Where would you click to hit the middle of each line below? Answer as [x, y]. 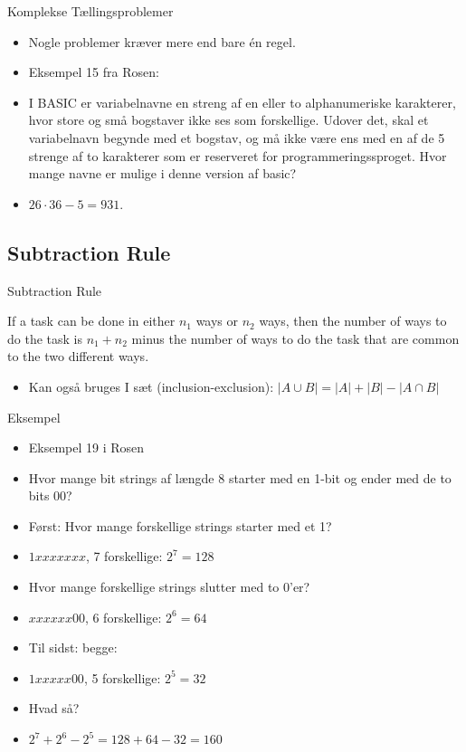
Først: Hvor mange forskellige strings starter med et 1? [180, 525]
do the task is [45, 338]
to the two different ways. [78, 356]
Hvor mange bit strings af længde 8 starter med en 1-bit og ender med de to [240, 477]
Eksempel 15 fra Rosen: [94, 72]
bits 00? [50, 495]
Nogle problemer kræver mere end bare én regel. [162, 41]
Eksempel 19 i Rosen [86, 447]
